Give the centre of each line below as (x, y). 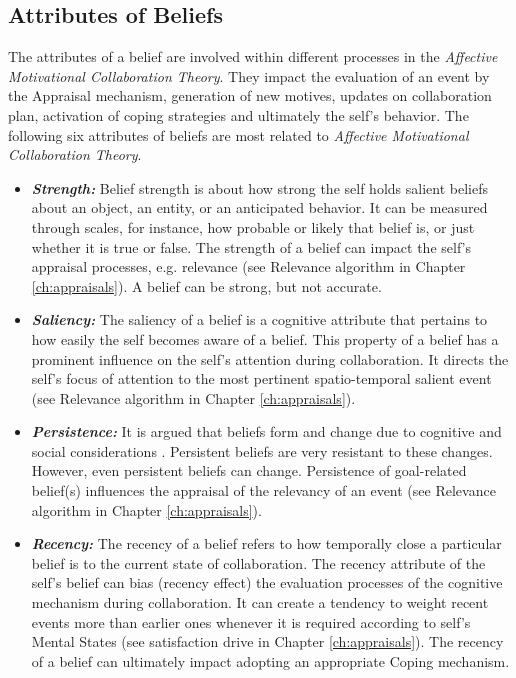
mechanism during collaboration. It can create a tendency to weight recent (260, 602)
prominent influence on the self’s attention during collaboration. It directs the (270, 358)
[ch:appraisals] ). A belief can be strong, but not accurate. (206, 285)
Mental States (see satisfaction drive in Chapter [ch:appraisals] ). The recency (267, 641)
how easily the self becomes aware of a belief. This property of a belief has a (265, 338)
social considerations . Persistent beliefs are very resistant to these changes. (262, 450)
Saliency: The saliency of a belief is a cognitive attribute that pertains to (259, 319)
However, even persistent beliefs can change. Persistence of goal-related (249, 470)
